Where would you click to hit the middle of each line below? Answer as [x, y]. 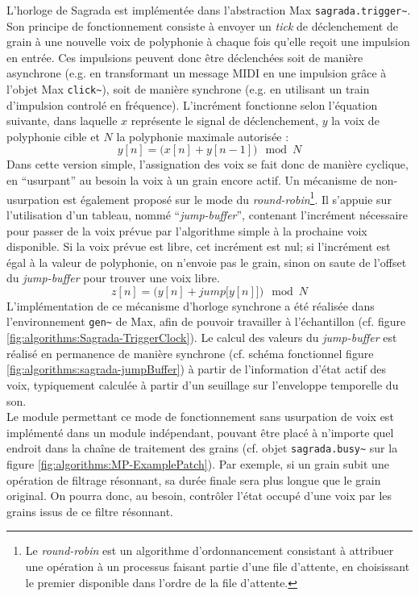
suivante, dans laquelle [62, 121]
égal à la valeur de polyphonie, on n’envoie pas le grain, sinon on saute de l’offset [207, 262]
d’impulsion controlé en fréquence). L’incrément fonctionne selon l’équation [192, 104]
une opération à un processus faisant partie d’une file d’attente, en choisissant [218, 566]
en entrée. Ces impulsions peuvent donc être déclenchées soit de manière [185, 57]
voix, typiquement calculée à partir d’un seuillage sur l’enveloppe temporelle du [203, 384]
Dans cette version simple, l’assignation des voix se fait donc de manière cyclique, [207, 164]
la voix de [355, 121]
